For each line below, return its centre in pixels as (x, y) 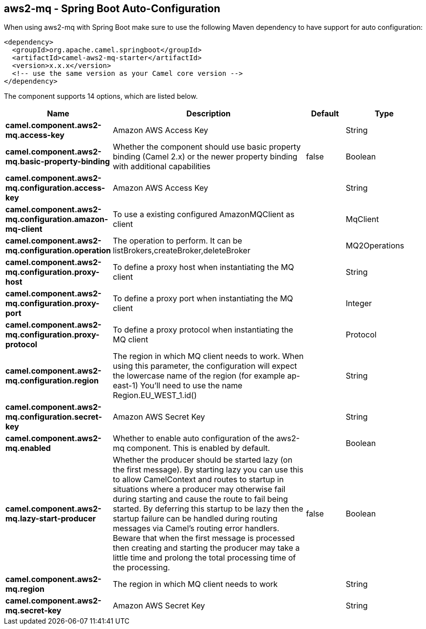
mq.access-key (35, 135)
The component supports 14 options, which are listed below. (101, 96)
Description (209, 114)
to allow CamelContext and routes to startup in (198, 480)
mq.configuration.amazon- (57, 219)
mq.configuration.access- (55, 188)
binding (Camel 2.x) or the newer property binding (205, 157)
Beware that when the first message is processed (204, 538)
